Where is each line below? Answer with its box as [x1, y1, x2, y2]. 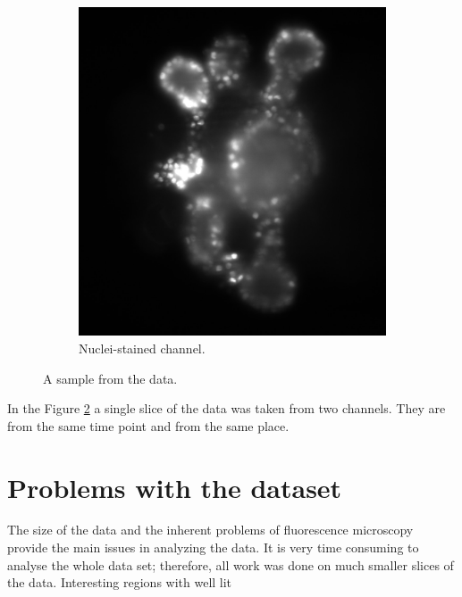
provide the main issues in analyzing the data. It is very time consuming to [7, 538, 419, 557]
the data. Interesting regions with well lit [7, 573, 232, 592]
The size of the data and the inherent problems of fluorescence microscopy [7, 520, 414, 539]
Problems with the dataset [7, 468, 342, 505]
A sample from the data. [43, 369, 178, 387]
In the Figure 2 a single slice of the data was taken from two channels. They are [7, 399, 446, 418]
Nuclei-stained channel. [79, 338, 206, 357]
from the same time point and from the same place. [7, 416, 290, 435]
